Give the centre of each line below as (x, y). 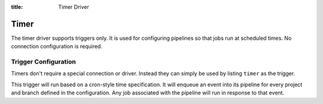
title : (17, 7)
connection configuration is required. (57, 46)
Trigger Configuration (43, 62)
